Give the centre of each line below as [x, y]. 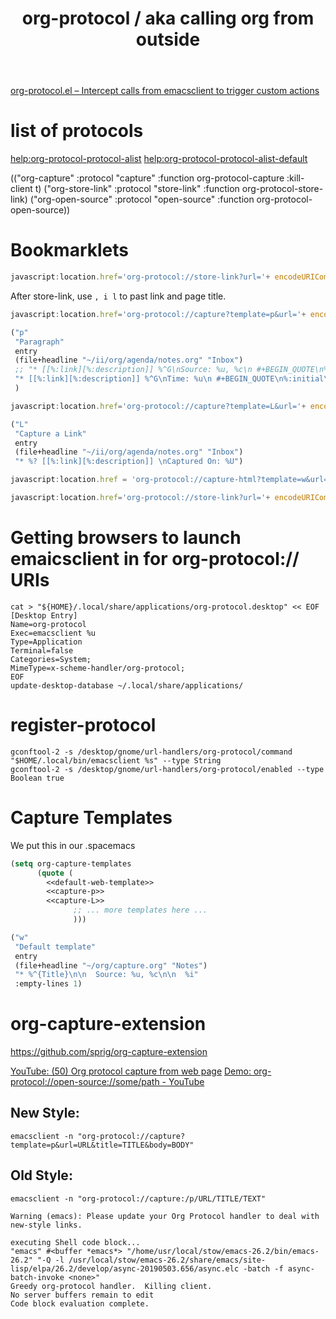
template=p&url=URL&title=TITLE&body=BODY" [102, 1145]
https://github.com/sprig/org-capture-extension [109, 1052]
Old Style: [41, 1175]
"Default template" [55, 947]
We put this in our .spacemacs [73, 845]
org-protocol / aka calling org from [168, 18]
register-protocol [83, 725]
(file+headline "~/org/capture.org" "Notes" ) [111, 965]
